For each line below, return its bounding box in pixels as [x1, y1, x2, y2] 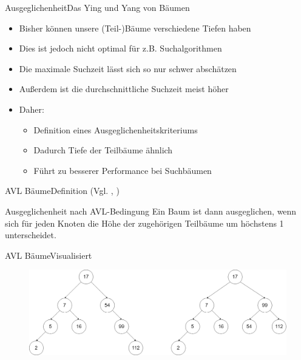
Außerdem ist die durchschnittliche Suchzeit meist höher [19, 82, 229, 95]
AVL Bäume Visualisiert [5, 248, 92, 261]
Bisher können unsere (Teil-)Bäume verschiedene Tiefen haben [19, 21, 251, 34]
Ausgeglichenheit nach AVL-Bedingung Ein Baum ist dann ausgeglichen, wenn [5, 204, 297, 217]
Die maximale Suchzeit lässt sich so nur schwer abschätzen [19, 62, 237, 75]
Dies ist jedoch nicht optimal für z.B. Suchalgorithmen [19, 42, 222, 55]
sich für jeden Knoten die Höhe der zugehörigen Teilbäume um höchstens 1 [5, 216, 284, 229]
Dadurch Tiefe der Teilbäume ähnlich [33, 144, 173, 156]
